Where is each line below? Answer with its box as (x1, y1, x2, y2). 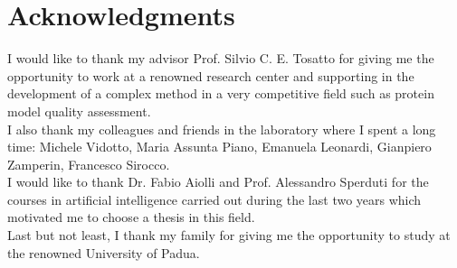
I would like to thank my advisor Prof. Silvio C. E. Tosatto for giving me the (7, 49, 434, 68)
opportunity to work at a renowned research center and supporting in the (7, 66, 414, 85)
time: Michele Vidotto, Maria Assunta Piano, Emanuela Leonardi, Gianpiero (7, 137, 432, 156)
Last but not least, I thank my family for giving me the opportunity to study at (7, 226, 451, 245)
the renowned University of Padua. (7, 243, 200, 262)
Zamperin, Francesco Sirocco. (7, 154, 170, 173)
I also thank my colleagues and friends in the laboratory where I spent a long (7, 119, 436, 138)
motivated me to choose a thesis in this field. (7, 208, 255, 226)
